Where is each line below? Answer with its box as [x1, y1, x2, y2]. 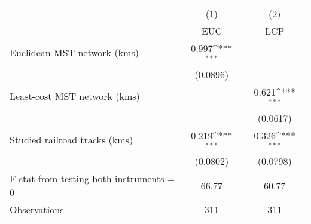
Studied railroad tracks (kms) [10, 132, 133, 146]
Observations [10, 202, 64, 217]
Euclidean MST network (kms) [10, 45, 139, 60]
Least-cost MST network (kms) [10, 89, 140, 103]
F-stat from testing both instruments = [10, 171, 175, 186]
